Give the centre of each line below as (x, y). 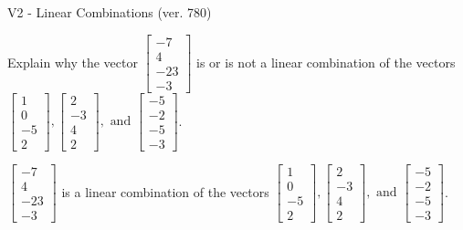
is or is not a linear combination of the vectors (326, 62)
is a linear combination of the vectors (165, 191)
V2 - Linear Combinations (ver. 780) (110, 12)
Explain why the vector (73, 62)
